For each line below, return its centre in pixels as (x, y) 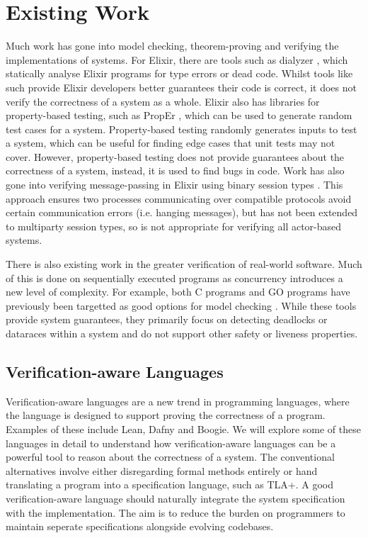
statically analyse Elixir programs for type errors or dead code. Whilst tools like (179, 73)
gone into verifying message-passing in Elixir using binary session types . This (174, 185)
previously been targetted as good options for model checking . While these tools (181, 305)
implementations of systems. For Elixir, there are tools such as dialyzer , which (177, 59)
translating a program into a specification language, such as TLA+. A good (170, 484)
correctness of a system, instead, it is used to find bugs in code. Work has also (175, 170)
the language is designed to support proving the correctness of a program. (166, 415)
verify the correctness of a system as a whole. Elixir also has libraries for (163, 101)
